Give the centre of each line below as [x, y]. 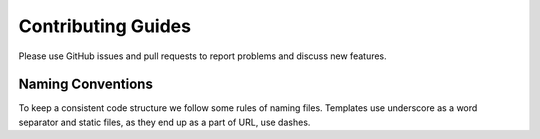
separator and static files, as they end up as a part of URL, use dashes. [164, 122]
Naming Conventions [86, 84]
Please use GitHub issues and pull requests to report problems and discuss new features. [202, 56]
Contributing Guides [105, 26]
